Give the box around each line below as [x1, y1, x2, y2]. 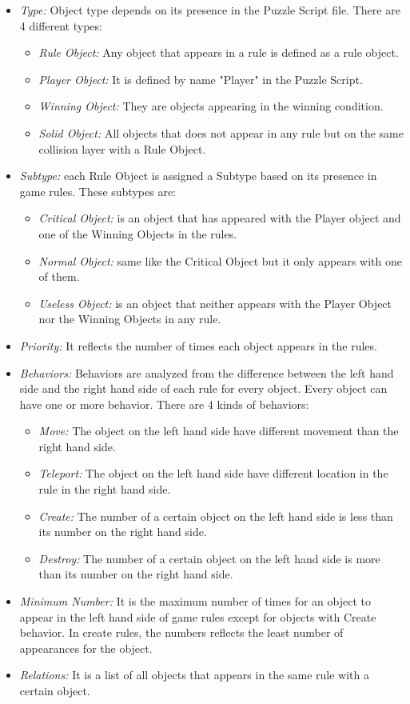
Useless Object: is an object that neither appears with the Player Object [38, 294, 392, 311]
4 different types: [19, 17, 102, 34]
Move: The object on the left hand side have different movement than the [38, 422, 399, 439]
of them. [38, 268, 80, 285]
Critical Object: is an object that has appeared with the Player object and [38, 210, 401, 226]
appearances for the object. [19, 639, 153, 656]
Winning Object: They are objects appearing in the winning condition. [38, 98, 384, 114]
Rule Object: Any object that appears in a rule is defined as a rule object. [38, 44, 399, 61]
